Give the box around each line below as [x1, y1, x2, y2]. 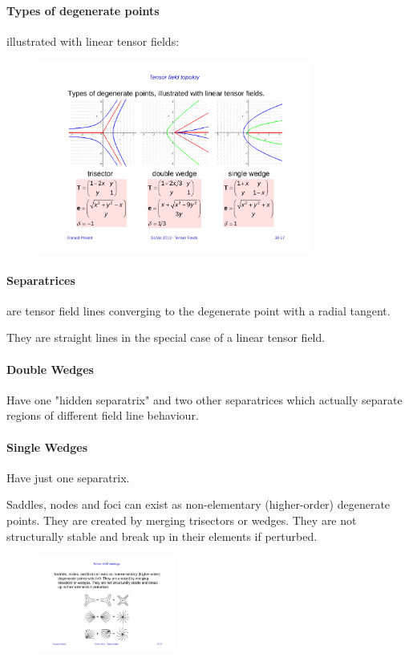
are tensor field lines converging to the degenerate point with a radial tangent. [6, 302, 391, 319]
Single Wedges [6, 438, 88, 455]
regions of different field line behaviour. [6, 407, 199, 424]
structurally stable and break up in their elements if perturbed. [6, 527, 318, 544]
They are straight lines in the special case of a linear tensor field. [6, 329, 326, 346]
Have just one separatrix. [6, 469, 130, 485]
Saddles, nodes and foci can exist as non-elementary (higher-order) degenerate [6, 496, 391, 513]
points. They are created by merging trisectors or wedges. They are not [6, 511, 357, 528]
